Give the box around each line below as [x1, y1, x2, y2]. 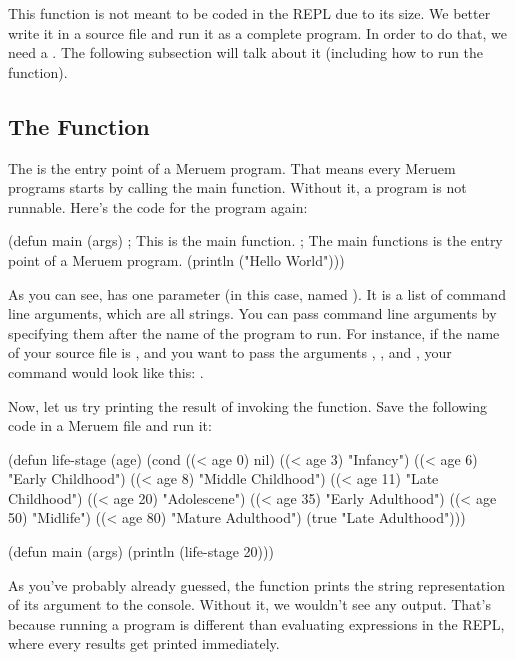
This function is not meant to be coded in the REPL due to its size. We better [8, 3, 491, 23]
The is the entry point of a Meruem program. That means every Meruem [8, 157, 456, 178]
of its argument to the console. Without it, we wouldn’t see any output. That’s [8, 594, 491, 615]
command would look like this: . [8, 361, 204, 382]
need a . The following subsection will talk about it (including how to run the [8, 42, 484, 63]
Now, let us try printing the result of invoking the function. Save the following [8, 395, 488, 416]
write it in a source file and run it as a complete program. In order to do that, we [8, 22, 507, 43]
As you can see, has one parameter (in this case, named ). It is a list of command [8, 283, 506, 304]
